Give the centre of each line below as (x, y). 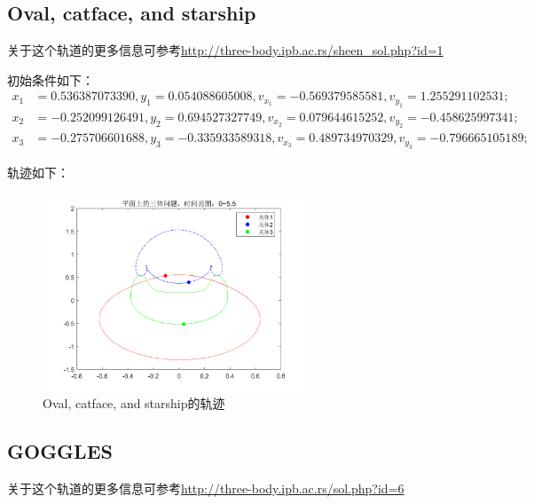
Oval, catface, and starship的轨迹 (134, 403)
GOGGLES (60, 451)
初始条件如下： (51, 79)
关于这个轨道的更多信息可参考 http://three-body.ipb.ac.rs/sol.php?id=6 (206, 488)
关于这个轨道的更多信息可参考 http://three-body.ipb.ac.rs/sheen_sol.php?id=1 (225, 50)
